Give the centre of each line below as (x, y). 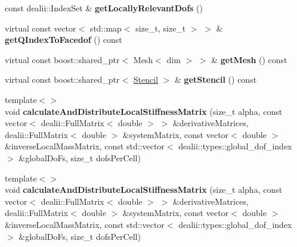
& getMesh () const (249, 59)
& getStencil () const (216, 79)
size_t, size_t (161, 28)
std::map (106, 28)
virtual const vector (41, 28)
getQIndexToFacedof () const (64, 40)
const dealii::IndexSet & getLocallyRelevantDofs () (104, 8)
